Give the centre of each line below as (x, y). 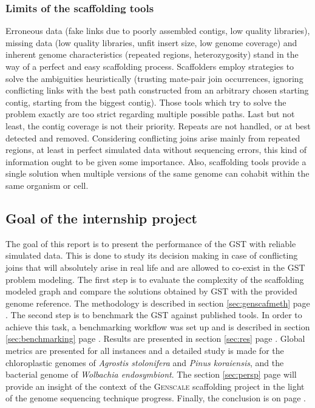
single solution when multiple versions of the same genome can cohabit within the (157, 173)
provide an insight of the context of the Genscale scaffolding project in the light (155, 386)
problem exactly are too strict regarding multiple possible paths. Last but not (150, 114)
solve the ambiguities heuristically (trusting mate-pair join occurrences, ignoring (154, 78)
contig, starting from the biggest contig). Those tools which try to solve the (146, 102)
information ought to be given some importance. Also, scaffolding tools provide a (156, 161)
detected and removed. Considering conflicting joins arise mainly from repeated (153, 138)
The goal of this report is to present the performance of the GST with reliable (151, 243)
